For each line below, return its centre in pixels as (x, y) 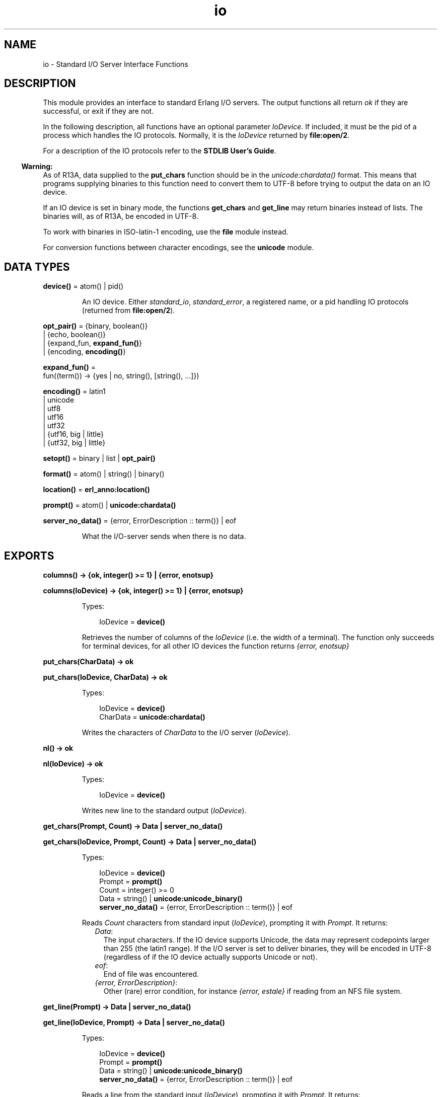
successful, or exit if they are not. (98, 111)
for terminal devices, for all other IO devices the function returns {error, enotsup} (215, 646)
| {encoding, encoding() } (85, 352)
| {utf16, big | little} (73, 434)
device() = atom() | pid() (83, 286)
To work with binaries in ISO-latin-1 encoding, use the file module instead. (166, 232)
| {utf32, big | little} (74, 443)
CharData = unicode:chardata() (152, 717)
